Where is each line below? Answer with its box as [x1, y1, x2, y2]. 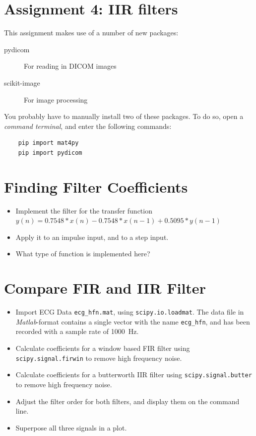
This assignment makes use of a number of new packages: [4, 27, 179, 38]
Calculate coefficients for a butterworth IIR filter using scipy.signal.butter [15, 369, 252, 380]
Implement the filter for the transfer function [15, 205, 152, 216]
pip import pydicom [18, 149, 82, 156]
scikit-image [4, 77, 40, 88]
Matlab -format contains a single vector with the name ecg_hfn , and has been [15, 316, 250, 327]
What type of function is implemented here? [15, 248, 150, 259]
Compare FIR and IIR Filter [4, 278, 206, 298]
